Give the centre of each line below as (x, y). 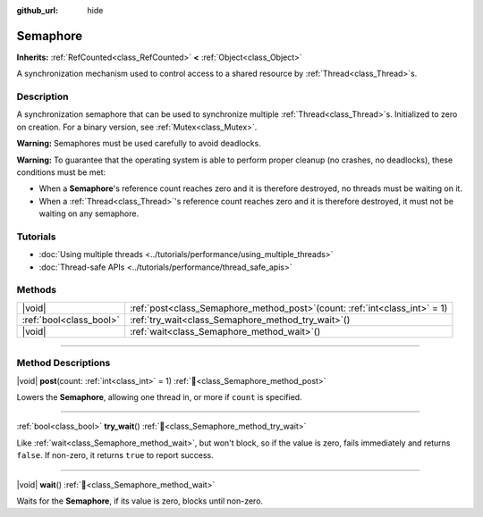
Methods (37, 290)
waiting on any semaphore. (89, 213)
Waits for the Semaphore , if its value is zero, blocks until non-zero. (140, 501)
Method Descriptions (64, 363)
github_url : (37, 10)
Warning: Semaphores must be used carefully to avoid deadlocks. (139, 144)
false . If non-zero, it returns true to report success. (115, 455)
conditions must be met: (61, 172)
